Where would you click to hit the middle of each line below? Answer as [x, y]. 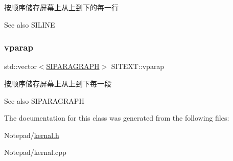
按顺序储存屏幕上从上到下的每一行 [61, 7]
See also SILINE [30, 24]
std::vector [20, 66]
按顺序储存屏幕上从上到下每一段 [58, 83]
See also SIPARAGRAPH [44, 100]
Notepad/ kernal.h [32, 135]
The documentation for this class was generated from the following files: [117, 118]
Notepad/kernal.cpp [35, 152]
